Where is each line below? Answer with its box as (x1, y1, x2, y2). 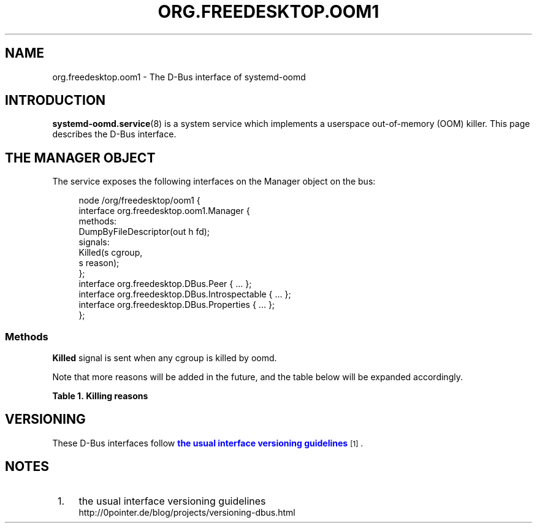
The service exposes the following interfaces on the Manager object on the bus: (52, 176, 376, 187)
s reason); (78, 258, 120, 269)
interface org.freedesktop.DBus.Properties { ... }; (78, 299, 275, 310)
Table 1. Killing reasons (52, 391, 148, 402)
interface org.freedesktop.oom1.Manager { (78, 205, 250, 216)
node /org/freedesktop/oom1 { (78, 195, 200, 206)
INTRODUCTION (5, 93, 106, 109)
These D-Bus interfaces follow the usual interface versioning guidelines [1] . (52, 437, 364, 448)
